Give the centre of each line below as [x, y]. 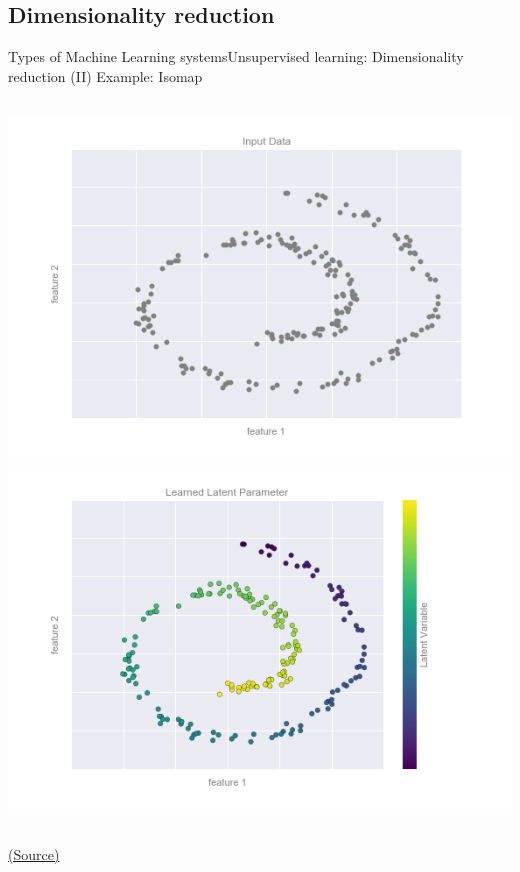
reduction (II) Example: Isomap [105, 75]
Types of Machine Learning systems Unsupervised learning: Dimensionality [236, 56]
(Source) [34, 853]
